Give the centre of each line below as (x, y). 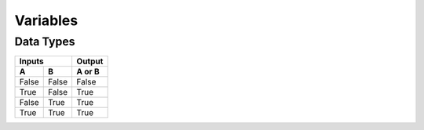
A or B (88, 72)
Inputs (31, 61)
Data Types (45, 42)
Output (90, 61)
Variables (46, 20)
